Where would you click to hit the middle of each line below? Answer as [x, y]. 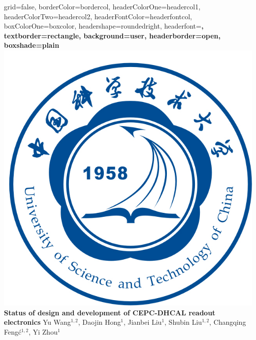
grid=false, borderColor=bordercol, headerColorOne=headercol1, [102, 6]
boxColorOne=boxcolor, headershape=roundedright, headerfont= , [104, 26]
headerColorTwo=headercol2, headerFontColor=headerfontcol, [98, 16]
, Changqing [228, 322]
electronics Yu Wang [37, 322]
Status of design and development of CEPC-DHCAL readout [110, 312]
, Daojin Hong [99, 322]
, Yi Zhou [43, 331]
